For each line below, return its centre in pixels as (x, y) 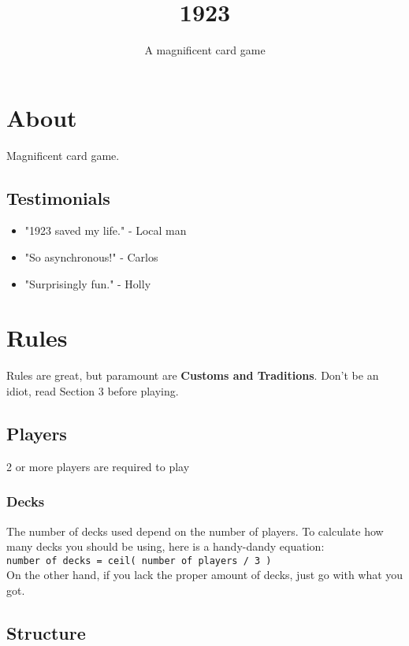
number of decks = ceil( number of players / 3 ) (139, 561)
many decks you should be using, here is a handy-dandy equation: (165, 546)
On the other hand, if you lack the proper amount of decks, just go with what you (205, 575)
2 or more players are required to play (98, 466)
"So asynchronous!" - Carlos (91, 257)
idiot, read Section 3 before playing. (93, 390)
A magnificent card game (205, 50)
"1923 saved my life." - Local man (106, 230)
